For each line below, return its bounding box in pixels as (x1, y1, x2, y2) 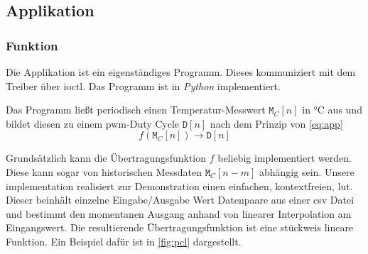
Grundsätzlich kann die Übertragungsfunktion (6, 150, 207, 165)
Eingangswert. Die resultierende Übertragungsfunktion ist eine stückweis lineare (6, 220, 354, 235)
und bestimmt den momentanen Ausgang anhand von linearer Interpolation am (6, 206, 352, 221)
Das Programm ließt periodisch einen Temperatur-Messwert (6, 102, 266, 117)
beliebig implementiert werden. (217, 150, 352, 165)
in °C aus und (302, 102, 362, 117)
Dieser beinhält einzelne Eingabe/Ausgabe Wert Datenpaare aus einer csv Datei (6, 192, 355, 207)
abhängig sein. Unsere (259, 164, 355, 179)
